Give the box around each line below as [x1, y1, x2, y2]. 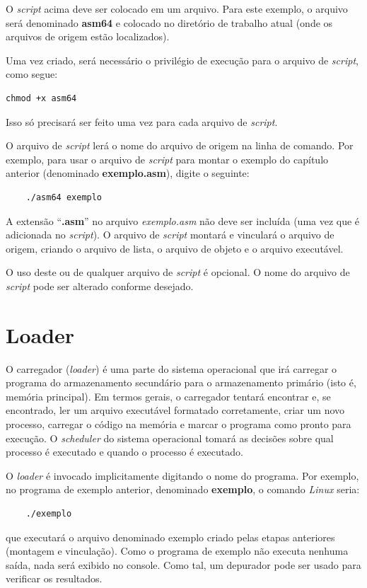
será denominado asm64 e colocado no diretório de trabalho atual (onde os [6, 15, 333, 30]
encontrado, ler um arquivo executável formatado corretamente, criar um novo [6, 403, 345, 417]
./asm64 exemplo [25, 192, 103, 202]
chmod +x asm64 [6, 93, 77, 103]
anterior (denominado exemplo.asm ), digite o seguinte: [6, 166, 250, 180]
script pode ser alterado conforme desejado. [6, 278, 194, 293]
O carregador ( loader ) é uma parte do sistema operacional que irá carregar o [6, 361, 337, 376]
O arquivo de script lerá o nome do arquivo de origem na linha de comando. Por [6, 138, 354, 153]
